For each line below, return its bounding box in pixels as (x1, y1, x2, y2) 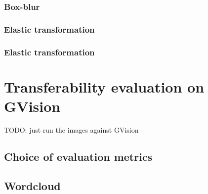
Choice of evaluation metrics (4, 148, 153, 164)
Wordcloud (4, 178, 61, 193)
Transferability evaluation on (4, 76, 205, 97)
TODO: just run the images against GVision (4, 124, 139, 135)
